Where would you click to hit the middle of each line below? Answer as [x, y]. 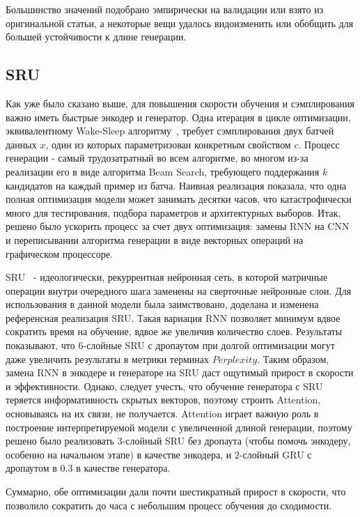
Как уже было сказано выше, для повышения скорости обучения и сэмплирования [180, 103]
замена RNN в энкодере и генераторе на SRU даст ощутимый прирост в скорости [180, 372]
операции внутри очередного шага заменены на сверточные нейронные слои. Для [179, 290]
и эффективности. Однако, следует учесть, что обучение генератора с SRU [164, 386]
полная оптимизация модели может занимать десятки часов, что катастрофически [179, 199]
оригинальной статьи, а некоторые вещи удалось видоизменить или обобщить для [180, 23]
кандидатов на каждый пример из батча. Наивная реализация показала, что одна [176, 185]
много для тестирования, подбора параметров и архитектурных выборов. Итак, [173, 212]
